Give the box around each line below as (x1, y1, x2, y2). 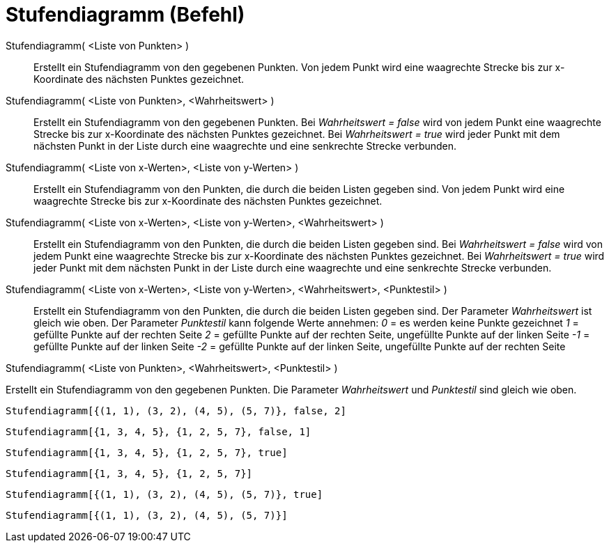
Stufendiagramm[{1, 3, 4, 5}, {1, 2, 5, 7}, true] (6, 446, 288, 458)
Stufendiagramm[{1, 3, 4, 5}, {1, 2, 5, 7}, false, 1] (6, 425, 311, 437)
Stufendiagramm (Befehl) (6, 3, 245, 26)
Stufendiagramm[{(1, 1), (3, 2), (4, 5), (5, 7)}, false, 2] (6, 405, 346, 416)
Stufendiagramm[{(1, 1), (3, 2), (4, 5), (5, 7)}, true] (6, 488, 323, 500)
